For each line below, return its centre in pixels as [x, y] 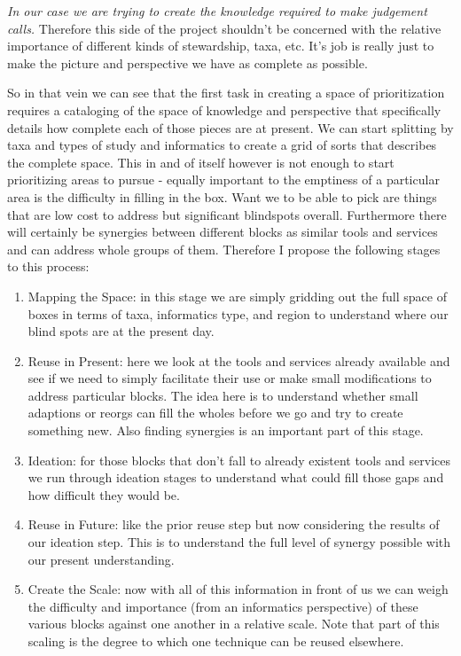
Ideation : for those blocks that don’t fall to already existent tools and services [239, 460]
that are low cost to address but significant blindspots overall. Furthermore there [227, 214]
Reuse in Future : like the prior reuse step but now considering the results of [234, 524]
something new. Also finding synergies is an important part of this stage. [226, 430]
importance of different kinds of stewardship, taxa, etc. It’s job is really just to [221, 46]
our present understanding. [101, 559]
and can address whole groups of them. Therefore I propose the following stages [224, 249]
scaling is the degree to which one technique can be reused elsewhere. [216, 641]
